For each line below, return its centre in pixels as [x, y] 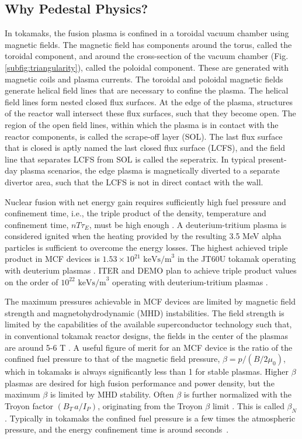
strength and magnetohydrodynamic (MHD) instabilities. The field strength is [145, 312]
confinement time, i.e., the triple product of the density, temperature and [136, 213]
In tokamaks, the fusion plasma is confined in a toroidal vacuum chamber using [147, 33]
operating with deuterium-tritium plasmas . [190, 281]
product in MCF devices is [52, 259]
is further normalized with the [237, 394]
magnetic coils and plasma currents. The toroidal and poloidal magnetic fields [144, 79]
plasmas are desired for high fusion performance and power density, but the [140, 383]
